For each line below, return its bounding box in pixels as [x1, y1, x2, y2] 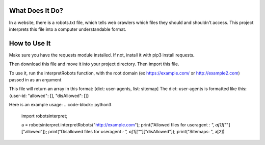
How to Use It [9, 39, 51, 48]
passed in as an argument [9, 76, 61, 83]
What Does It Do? [9, 6, 63, 15]
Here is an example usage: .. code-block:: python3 [9, 102, 111, 108]
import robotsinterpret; [21, 113, 68, 119]
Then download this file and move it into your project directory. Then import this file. [9, 61, 179, 67]
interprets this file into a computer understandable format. [9, 26, 127, 32]
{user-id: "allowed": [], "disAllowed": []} [9, 93, 89, 98]
